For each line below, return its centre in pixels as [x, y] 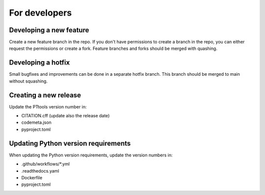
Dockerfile [32, 177]
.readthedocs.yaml [40, 171]
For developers [40, 13]
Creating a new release [45, 95]
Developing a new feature [49, 30]
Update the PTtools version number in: [48, 107]
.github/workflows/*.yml [45, 164]
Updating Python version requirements [70, 143]
